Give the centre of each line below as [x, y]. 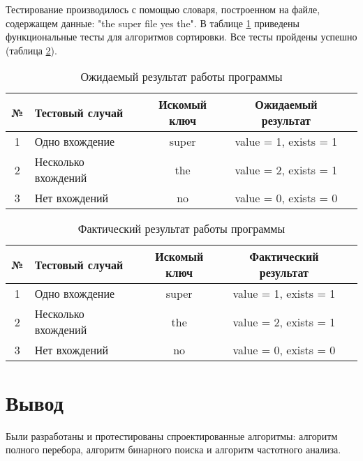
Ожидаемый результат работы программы [181, 77]
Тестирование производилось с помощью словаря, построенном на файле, [163, 9]
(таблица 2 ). [31, 50]
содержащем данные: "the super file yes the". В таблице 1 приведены [153, 23]
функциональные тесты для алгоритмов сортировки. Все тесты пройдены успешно [181, 37]
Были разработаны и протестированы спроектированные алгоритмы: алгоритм [172, 436]
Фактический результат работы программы [181, 229]
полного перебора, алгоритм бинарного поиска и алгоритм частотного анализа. [173, 449]
